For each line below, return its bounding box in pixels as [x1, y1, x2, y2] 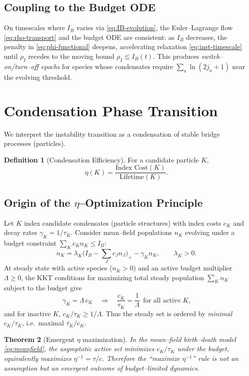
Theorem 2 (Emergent [4, 334, 75, 344]
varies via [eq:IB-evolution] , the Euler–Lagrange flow [76, 22, 233, 33]
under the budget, [177, 343, 229, 354]
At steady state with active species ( [4, 263, 112, 273]
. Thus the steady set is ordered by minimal [102, 308, 232, 318]
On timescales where [4, 22, 65, 33]
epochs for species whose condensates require [41, 61, 174, 71]
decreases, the [186, 32, 227, 42]
